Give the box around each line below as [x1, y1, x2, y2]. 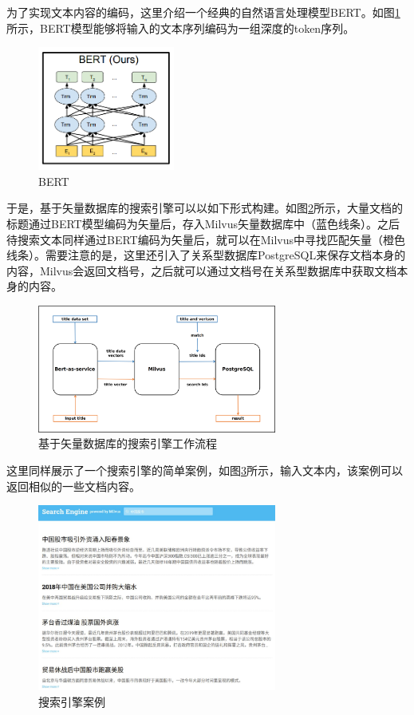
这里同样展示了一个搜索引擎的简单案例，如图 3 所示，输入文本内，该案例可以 [6, 461, 403, 478]
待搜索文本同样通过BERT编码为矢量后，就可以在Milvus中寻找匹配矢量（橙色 [6, 231, 406, 247]
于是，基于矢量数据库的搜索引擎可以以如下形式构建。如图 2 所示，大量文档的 [6, 199, 403, 216]
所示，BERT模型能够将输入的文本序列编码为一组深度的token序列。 [6, 19, 355, 36]
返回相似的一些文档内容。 [6, 477, 140, 494]
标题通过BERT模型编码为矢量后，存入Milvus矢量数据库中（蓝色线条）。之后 [6, 215, 400, 231]
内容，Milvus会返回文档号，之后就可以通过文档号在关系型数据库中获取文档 [6, 262, 397, 278]
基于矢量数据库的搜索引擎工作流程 [38, 435, 217, 452]
